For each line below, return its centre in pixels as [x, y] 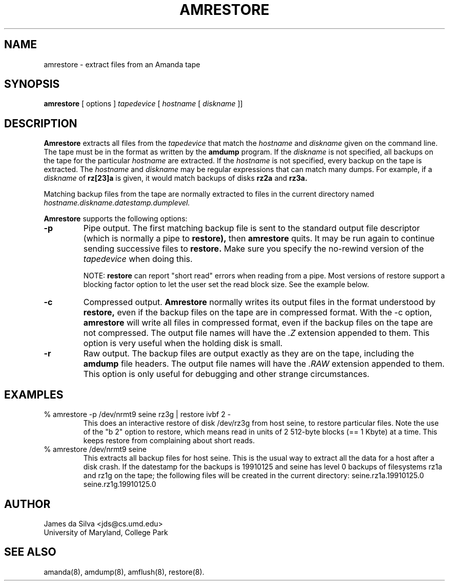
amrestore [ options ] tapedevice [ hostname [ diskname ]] [143, 104]
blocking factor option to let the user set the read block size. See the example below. [226, 285]
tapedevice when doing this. [138, 259]
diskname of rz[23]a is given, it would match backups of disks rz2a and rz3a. [176, 178]
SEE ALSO [30, 552]
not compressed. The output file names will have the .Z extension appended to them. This [257, 333]
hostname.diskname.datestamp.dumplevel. [117, 203]
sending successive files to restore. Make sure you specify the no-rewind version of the [253, 249]
